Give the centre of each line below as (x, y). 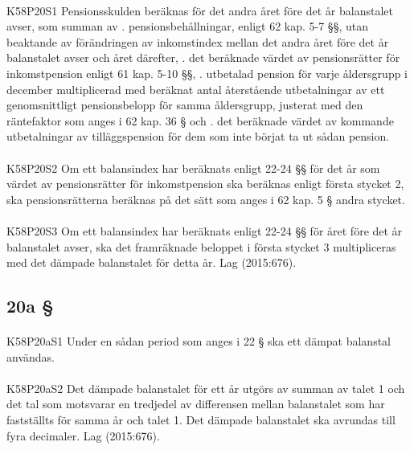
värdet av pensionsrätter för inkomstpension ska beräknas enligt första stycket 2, (205, 184)
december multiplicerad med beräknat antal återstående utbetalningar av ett (196, 89)
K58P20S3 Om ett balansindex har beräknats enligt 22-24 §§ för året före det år (205, 230)
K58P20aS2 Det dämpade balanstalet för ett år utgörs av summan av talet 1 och (206, 388)
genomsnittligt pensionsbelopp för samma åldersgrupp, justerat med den (185, 105)
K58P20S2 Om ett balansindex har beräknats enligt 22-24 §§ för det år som (193, 168)
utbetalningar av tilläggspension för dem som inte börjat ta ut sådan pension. (198, 136)
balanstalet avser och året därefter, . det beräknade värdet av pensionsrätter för (203, 57)
